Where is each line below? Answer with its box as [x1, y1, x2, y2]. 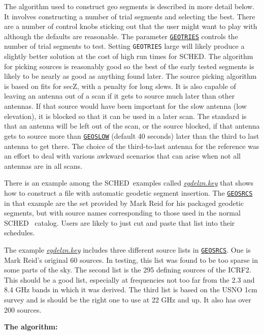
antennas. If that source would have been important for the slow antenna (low [4, 101, 247, 111]
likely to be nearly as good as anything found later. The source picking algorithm [4, 71, 257, 81]
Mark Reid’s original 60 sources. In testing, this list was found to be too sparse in [4, 254, 258, 265]
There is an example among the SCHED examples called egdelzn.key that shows [4, 177, 254, 188]
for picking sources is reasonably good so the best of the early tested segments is [4, 60, 254, 71]
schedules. [4, 227, 35, 238]
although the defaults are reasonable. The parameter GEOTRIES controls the [4, 31, 238, 41]
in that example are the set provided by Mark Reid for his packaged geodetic [4, 197, 244, 208]
